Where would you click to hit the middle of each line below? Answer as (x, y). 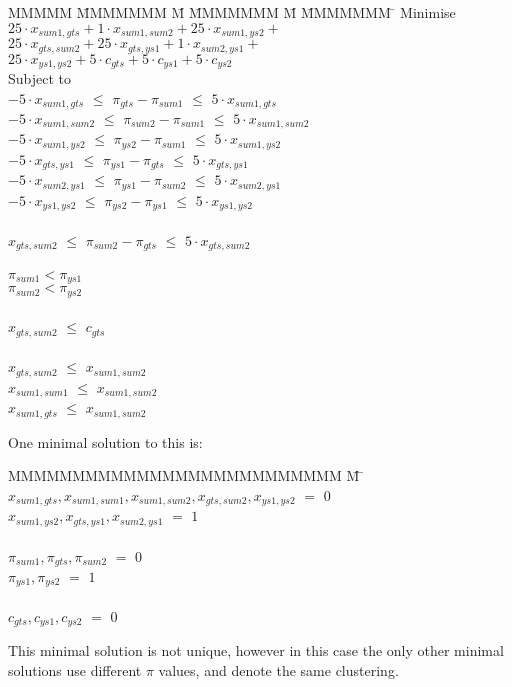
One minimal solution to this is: (105, 441)
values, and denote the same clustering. (278, 670)
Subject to (40, 77)
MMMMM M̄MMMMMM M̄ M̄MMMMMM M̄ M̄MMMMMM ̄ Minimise (232, 12)
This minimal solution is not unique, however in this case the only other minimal (256, 650)
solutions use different (75, 670)
